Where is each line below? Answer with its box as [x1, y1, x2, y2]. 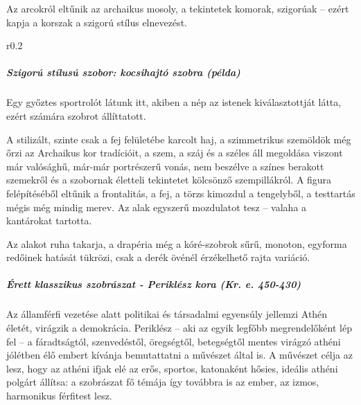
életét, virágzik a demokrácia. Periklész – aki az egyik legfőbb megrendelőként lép [6, 321, 352, 335]
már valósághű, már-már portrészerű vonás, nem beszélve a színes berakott [6, 159, 324, 173]
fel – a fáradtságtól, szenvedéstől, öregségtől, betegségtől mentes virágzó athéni [6, 334, 341, 348]
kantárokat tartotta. [6, 213, 92, 228]
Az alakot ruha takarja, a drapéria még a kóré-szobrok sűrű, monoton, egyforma [6, 236, 347, 251]
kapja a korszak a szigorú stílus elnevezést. [6, 15, 187, 29]
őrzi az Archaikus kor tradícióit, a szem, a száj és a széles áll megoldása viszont [6, 145, 343, 160]
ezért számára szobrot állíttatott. [6, 108, 146, 123]
